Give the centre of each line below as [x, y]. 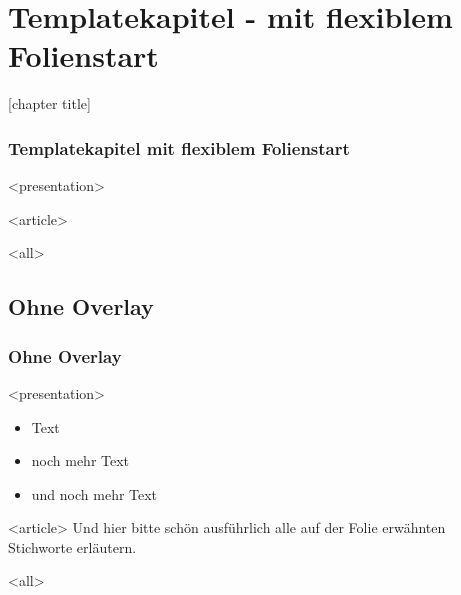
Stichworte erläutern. [72, 546]
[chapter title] [49, 103]
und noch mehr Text [94, 493]
